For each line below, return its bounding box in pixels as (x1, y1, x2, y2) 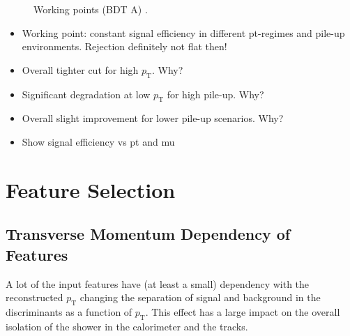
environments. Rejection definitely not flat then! (22, 39, 227, 54)
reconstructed (6, 290, 63, 305)
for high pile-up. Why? (167, 86, 264, 101)
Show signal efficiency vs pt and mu (22, 134, 175, 148)
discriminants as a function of (6, 304, 132, 319)
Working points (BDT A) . (33, 2, 148, 16)
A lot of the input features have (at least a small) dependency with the (6, 276, 310, 291)
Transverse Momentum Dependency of (6, 223, 291, 245)
